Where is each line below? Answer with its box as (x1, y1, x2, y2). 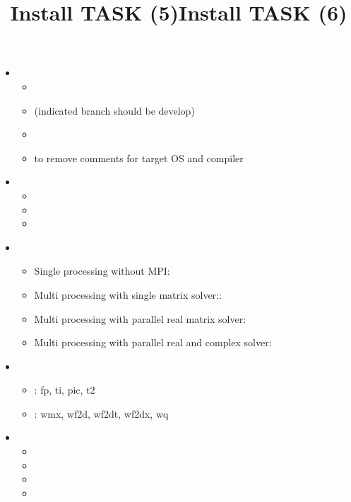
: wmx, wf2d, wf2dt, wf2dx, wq (34, 406, 169, 421)
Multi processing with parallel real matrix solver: (34, 311, 246, 326)
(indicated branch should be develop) (34, 103, 195, 118)
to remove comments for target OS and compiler (34, 150, 244, 165)
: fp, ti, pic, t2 (34, 382, 95, 397)
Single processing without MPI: (34, 263, 170, 278)
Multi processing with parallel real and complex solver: (34, 335, 272, 350)
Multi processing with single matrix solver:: (34, 287, 222, 302)
